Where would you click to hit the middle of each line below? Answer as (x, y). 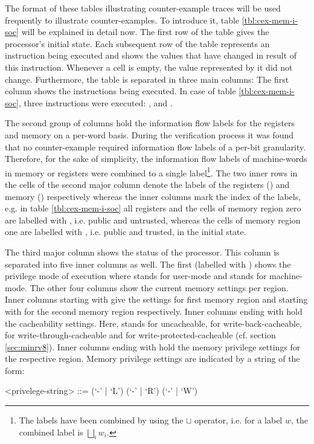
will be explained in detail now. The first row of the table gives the (145, 32)
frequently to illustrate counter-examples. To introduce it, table (122, 20)
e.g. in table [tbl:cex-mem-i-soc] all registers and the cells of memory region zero (153, 208)
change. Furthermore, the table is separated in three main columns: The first (147, 79)
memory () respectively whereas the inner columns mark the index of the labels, (153, 196)
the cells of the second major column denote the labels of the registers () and (147, 184)
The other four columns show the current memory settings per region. (159, 287)
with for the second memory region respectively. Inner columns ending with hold (154, 311)
